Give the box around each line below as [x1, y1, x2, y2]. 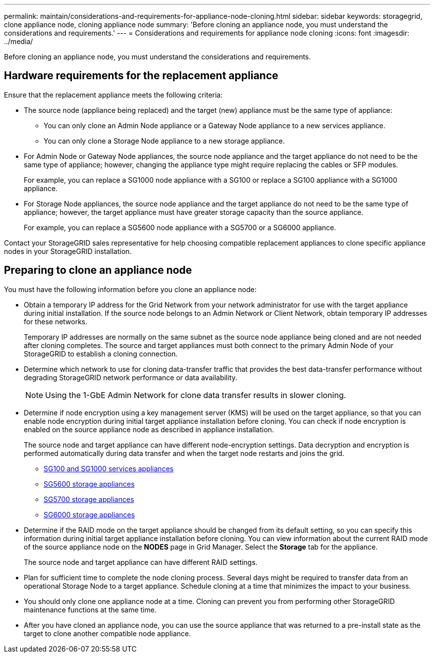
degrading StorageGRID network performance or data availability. [24, 373, 237, 382]
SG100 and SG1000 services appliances [44, 464, 174, 473]
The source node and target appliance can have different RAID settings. [24, 557, 258, 566]
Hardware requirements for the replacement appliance [4, 69, 278, 82]
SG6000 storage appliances [44, 510, 135, 519]
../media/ [4, 37, 33, 46]
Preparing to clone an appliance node [4, 264, 192, 277]
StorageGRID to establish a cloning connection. [24, 349, 178, 358]
